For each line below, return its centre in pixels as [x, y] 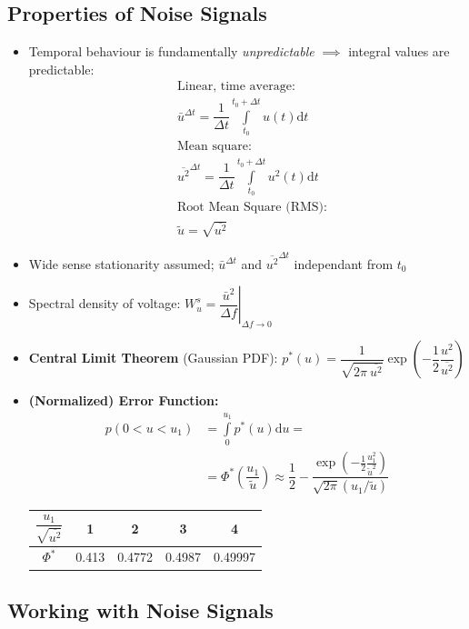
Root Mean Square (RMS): [252, 208]
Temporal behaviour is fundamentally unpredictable [171, 51]
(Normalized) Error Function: [124, 400]
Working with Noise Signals [140, 609]
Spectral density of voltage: [105, 303]
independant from [344, 263]
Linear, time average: [236, 87]
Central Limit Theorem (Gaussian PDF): [153, 358]
